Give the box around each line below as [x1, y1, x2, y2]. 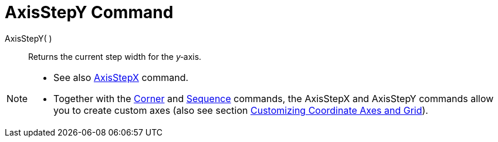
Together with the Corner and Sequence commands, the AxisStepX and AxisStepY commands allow [53, 92, 494, 104]
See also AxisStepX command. [53, 71, 189, 83]
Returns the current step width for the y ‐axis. [28, 51, 202, 62]
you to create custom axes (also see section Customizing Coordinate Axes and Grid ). [53, 104, 428, 116]
